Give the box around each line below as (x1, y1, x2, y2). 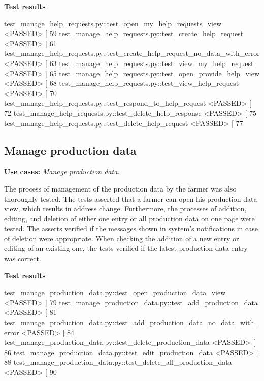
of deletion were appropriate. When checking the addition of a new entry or (4, 233, 239, 243)
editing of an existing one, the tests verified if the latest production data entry (4, 243, 248, 253)
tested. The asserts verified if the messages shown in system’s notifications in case (4, 223, 258, 234)
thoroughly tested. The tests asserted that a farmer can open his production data (4, 193, 257, 204)
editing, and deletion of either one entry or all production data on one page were (4, 213, 255, 224)
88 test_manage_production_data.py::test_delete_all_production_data (4, 357, 232, 367)
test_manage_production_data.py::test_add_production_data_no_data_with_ (4, 317, 259, 328)
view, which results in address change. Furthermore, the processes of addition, (4, 203, 247, 214)
